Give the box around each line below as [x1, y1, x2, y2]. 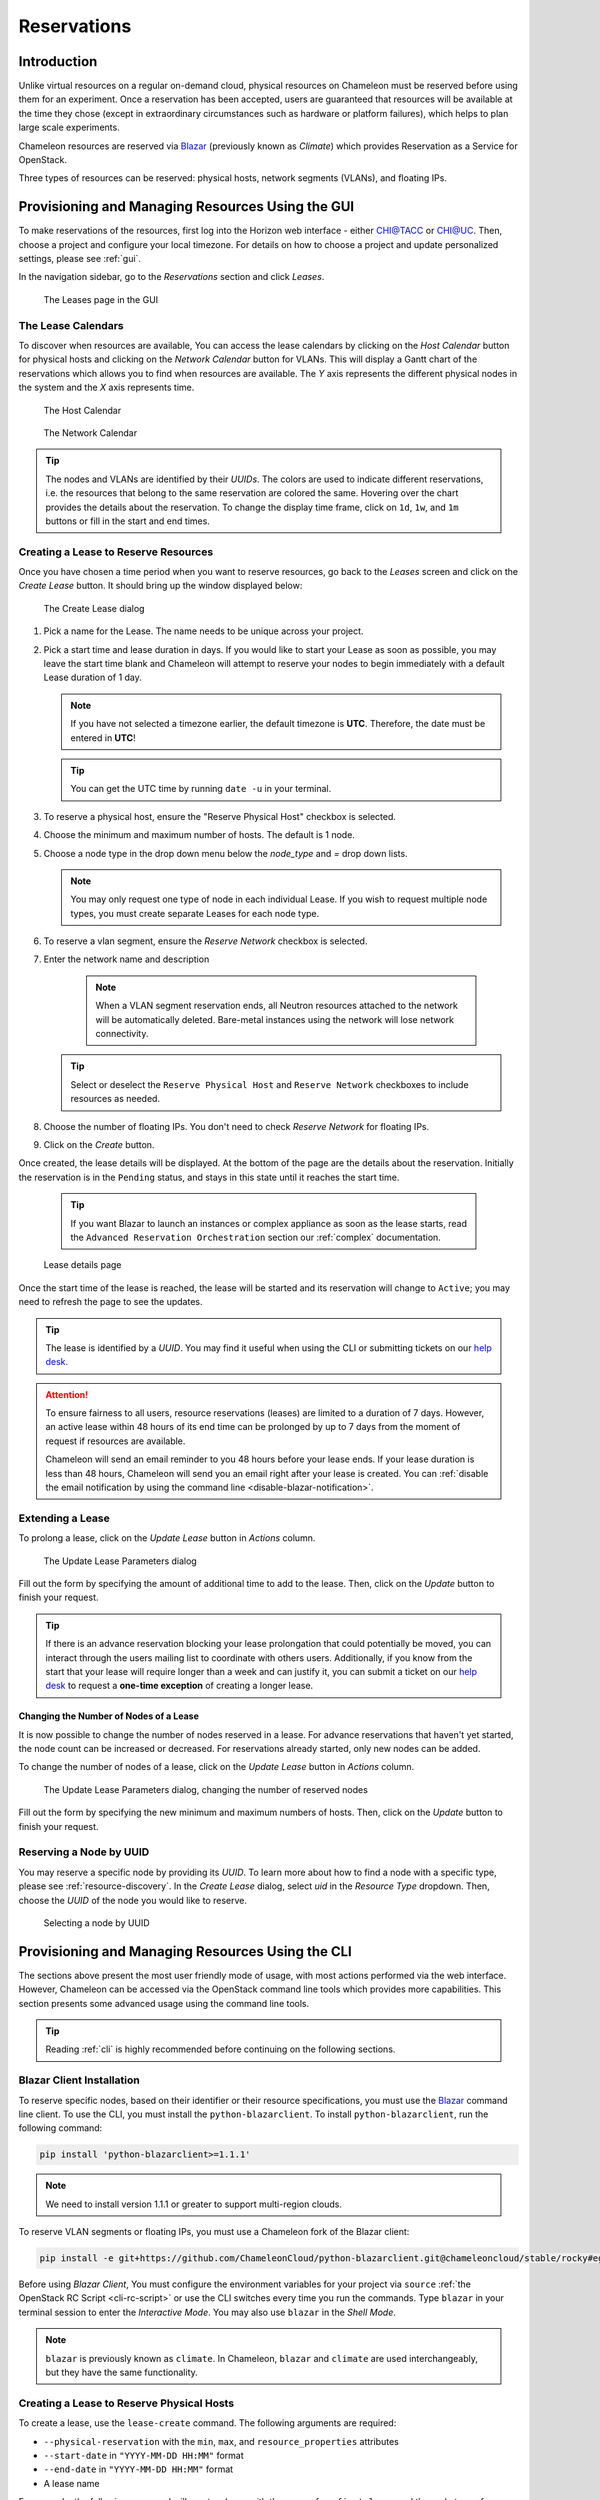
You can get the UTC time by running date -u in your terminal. [70, 783, 332, 795]
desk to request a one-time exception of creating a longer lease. [45, 1680, 314, 1692]
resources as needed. [70, 1093, 160, 1105]
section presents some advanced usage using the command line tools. [18, 1997, 310, 2009]
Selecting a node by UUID [43, 1916, 150, 1929]
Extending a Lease [18, 1511, 110, 1525]
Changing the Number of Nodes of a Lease [18, 1710, 199, 1722]
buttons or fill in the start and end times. [45, 515, 210, 527]
